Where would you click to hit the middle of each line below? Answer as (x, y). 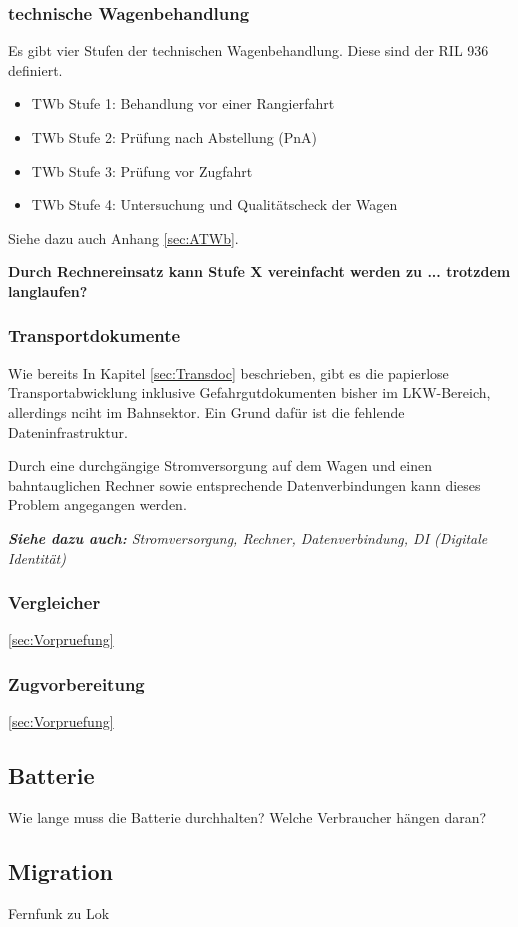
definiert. (35, 69)
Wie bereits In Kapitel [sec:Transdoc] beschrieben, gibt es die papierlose (228, 372)
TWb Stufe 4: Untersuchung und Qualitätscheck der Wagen (214, 204)
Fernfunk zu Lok (59, 912)
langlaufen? (48, 290)
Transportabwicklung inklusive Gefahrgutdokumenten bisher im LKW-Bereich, (249, 392)
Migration (60, 870)
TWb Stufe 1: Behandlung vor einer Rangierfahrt (183, 103)
